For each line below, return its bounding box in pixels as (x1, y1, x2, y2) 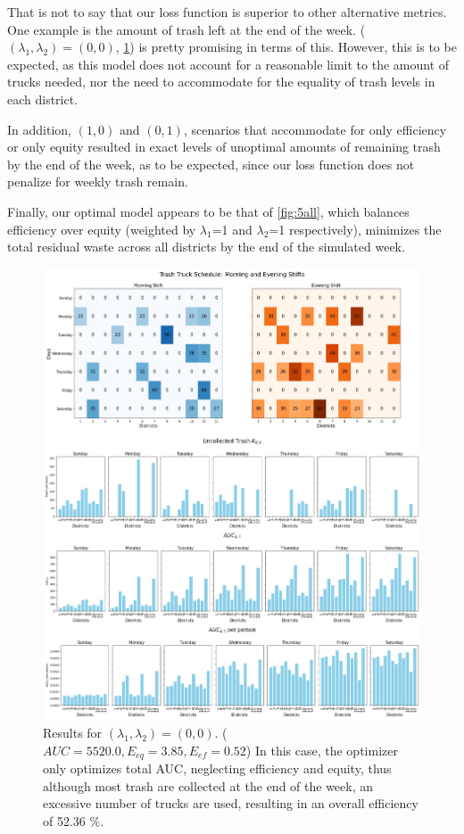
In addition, (7, 120, 71, 138)
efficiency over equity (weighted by (7, 219, 196, 238)
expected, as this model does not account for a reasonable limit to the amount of (7, 54, 450, 73)
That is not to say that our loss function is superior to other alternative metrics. (7, 3, 447, 21)
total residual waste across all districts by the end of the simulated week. (7, 237, 405, 256)
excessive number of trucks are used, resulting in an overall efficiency (43, 794, 418, 813)
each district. (7, 89, 79, 108)
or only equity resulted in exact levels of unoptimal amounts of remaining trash (7, 137, 441, 156)
